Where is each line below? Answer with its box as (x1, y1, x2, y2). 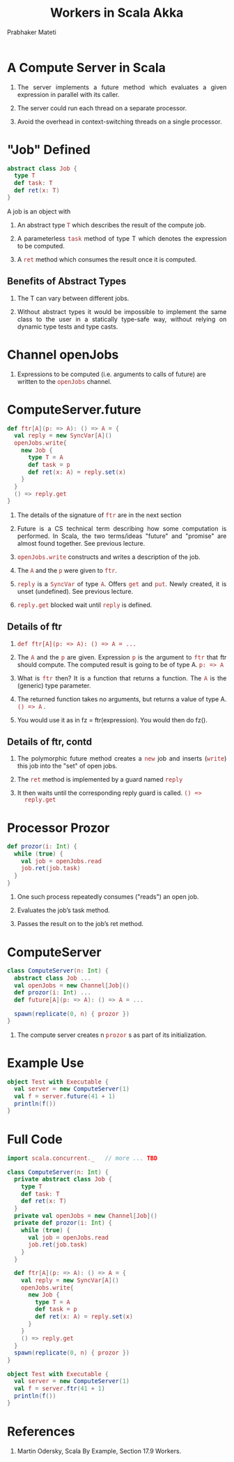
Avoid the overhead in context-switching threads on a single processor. (17, 117, 222, 126)
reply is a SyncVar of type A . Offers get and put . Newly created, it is (17, 579, 227, 588)
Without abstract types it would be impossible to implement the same (17, 307, 227, 315)
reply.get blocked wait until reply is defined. (17, 600, 153, 609)
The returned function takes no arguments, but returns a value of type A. (17, 694, 227, 703)
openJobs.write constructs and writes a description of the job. (17, 553, 201, 561)
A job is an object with (7, 207, 71, 216)
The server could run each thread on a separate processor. (17, 103, 187, 112)
